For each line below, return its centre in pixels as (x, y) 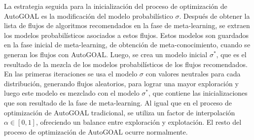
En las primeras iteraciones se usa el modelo (71, 74)
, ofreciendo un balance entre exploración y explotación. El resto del (139, 122)
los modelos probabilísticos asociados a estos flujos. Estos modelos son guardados (126, 35)
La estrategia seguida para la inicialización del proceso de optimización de (116, 6)
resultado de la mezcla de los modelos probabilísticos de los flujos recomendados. (126, 64)
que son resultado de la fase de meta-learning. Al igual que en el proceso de (118, 102)
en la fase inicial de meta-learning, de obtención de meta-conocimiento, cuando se (127, 45)
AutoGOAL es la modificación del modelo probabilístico (89, 16)
